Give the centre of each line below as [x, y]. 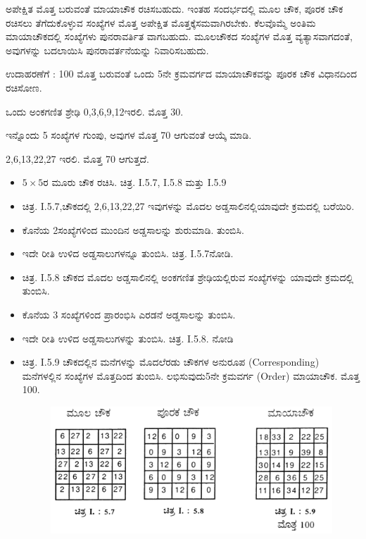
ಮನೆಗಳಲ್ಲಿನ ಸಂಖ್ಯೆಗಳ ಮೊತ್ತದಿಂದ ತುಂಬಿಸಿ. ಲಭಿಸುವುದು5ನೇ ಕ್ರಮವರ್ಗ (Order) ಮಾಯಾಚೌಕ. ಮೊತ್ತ [191, 375]
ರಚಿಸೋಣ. [24, 87]
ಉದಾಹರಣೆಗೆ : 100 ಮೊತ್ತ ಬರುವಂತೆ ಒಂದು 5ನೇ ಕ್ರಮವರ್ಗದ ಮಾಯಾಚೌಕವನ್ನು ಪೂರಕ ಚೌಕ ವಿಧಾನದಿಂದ [182, 74]
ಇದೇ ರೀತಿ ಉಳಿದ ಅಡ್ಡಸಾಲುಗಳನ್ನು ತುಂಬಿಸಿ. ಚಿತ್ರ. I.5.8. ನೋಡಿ [128, 338]
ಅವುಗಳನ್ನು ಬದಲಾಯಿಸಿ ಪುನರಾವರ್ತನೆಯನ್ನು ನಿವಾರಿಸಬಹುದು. [107, 50]
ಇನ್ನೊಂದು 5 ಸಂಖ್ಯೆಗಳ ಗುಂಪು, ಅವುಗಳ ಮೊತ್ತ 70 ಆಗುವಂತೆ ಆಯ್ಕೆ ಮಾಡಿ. [129, 135]
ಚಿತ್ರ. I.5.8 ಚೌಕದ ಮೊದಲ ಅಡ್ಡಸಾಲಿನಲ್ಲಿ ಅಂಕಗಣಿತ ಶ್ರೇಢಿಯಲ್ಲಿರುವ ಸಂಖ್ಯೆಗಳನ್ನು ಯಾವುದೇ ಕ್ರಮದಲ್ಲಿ [188, 277]
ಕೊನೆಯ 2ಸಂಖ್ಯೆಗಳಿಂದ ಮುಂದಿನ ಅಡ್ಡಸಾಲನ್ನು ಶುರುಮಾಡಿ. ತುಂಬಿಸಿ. [133, 229]
